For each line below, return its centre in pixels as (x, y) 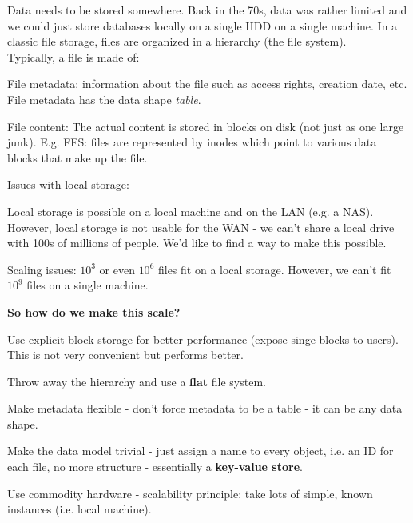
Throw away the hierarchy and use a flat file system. (137, 381)
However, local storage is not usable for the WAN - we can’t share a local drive (201, 227)
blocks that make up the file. (77, 157)
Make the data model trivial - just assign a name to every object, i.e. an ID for (201, 451)
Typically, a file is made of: (73, 56)
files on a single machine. (87, 285)
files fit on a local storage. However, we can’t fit (274, 269)
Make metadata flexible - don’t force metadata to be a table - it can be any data (205, 408)
